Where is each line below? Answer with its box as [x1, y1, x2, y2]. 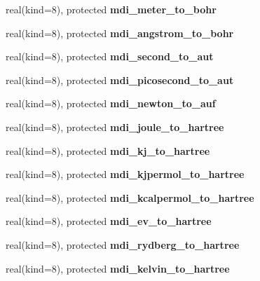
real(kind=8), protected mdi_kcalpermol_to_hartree [6, 190, 254, 205]
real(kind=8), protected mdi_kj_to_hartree [6, 143, 210, 158]
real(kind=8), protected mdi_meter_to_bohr [6, 2, 217, 16]
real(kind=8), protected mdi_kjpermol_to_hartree [6, 167, 245, 181]
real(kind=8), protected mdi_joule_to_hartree [6, 119, 224, 134]
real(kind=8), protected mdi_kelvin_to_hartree [6, 261, 230, 275]
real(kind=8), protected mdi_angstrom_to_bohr [6, 25, 234, 40]
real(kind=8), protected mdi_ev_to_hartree [6, 214, 212, 228]
